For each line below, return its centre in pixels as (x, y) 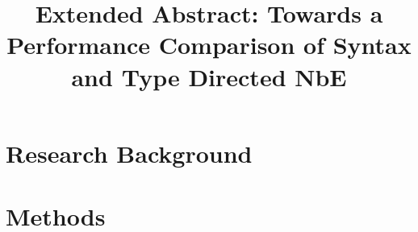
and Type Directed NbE (209, 76)
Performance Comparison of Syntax (209, 45)
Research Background (129, 153)
